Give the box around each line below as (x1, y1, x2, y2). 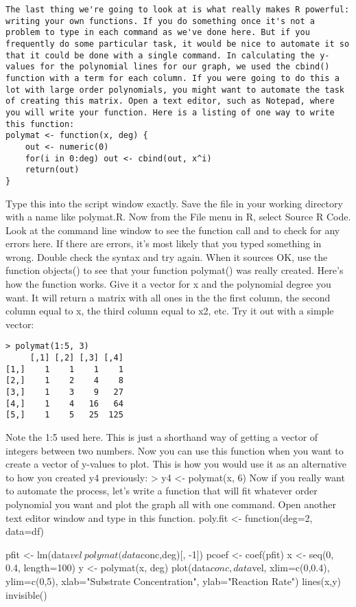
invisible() (5, 587, 47, 602)
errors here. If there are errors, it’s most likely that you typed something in (5, 236, 322, 251)
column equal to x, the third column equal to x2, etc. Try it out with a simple (5, 303, 334, 318)
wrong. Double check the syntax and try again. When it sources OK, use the (5, 249, 328, 264)
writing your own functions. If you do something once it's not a (5, 16, 316, 26)
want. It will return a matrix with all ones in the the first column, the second (5, 290, 331, 304)
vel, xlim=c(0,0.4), (252, 560, 330, 575)
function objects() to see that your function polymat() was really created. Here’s (5, 263, 344, 277)
